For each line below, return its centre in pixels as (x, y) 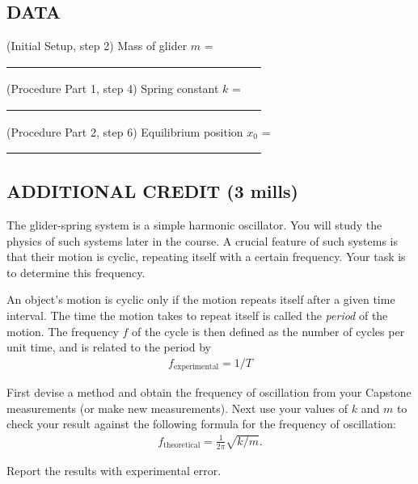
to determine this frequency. (76, 272)
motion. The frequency (63, 331)
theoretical (182, 446)
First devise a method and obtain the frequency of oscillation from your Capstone (209, 392)
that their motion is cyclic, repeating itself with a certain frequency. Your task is (206, 257)
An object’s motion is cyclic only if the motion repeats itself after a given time (201, 299)
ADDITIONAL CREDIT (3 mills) (152, 191)
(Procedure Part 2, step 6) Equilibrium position (125, 131)
